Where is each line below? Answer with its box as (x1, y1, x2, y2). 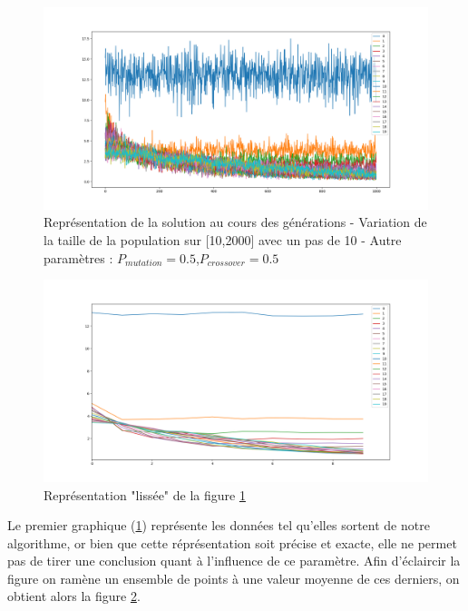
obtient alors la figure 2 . (7, 586, 141, 606)
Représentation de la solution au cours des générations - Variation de (44, 212, 427, 232)
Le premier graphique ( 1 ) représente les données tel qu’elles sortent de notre (7, 516, 430, 535)
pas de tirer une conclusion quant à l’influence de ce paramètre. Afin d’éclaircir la (7, 551, 461, 570)
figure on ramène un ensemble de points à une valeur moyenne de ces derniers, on (7, 568, 460, 587)
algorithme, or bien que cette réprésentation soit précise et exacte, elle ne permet (7, 533, 457, 552)
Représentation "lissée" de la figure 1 (44, 485, 246, 504)
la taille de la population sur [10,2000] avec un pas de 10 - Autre (44, 230, 402, 249)
